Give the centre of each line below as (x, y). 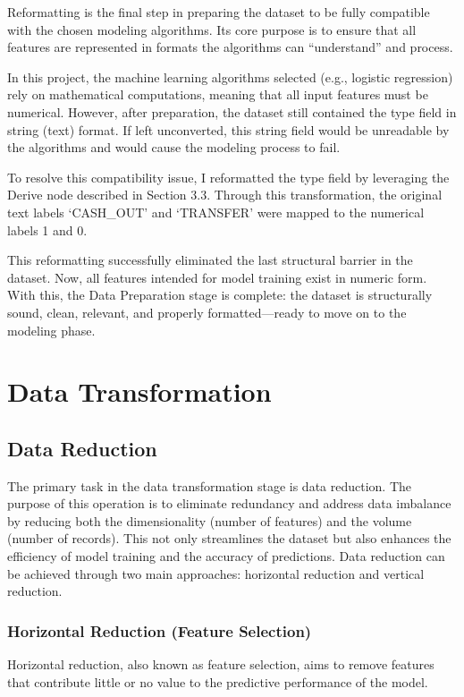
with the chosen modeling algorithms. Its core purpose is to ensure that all (212, 29)
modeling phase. (51, 330)
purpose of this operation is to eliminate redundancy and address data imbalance (229, 503)
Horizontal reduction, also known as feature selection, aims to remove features (221, 664)
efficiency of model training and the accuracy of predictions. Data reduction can (226, 556)
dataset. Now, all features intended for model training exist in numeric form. (217, 277)
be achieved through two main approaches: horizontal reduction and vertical (216, 573)
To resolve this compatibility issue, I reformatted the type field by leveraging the (228, 177)
